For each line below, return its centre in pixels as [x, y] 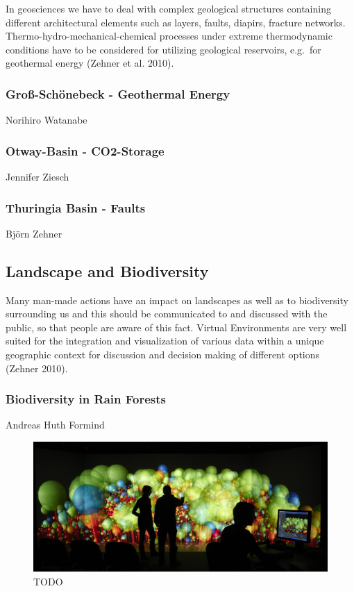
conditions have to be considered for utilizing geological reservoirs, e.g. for [163, 49]
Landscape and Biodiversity [107, 270]
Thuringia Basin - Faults [76, 207]
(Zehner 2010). [37, 368]
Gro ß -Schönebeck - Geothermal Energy [118, 93]
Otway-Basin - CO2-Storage [85, 150]
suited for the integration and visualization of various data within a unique [165, 341]
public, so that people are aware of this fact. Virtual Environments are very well [176, 327]
